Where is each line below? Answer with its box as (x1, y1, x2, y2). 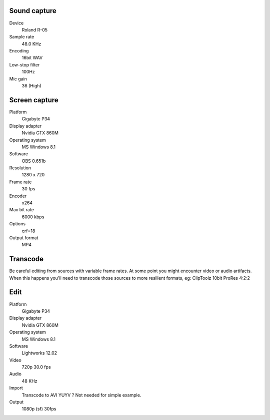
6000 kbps (21, 214, 44, 220)
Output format (9, 235, 38, 241)
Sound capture (9, 6, 57, 15)
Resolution (9, 165, 31, 171)
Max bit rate (9, 207, 34, 213)
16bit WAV (21, 55, 43, 61)
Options (9, 221, 26, 227)
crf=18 (21, 228, 35, 234)
